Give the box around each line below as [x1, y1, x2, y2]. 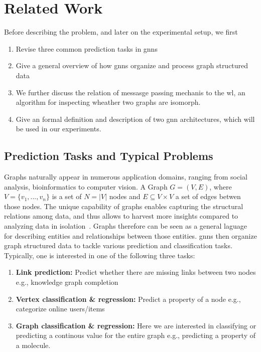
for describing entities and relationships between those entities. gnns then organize [4, 230, 257, 241]
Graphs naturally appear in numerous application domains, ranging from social [4, 171, 247, 182]
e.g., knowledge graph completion [16, 277, 118, 287]
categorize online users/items [16, 303, 105, 314]
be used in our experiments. [16, 123, 101, 134]
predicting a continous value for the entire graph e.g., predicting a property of [16, 330, 255, 340]
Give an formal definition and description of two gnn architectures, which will [16, 113, 255, 124]
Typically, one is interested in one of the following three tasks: [4, 250, 195, 260]
